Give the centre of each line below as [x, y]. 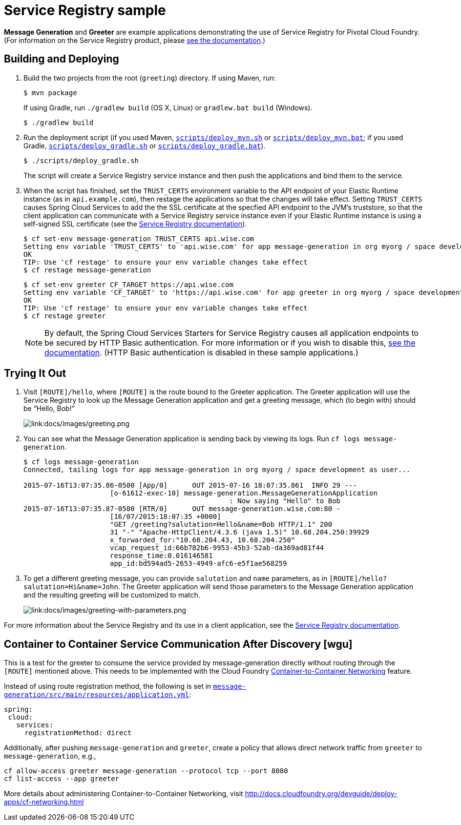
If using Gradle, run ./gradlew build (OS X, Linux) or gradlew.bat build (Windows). [168, 107]
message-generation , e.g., [50, 756]
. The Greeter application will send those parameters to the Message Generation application [266, 587]
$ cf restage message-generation [87, 270]
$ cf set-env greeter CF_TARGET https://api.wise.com [128, 284]
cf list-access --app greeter [62, 779]
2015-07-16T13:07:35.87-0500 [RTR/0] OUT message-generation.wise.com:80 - [182, 509]
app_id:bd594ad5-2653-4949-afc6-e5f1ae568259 [199, 564]
